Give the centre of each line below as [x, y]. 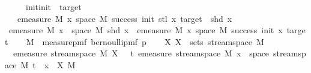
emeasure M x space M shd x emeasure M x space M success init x [146, 30]
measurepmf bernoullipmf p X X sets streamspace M [153, 41]
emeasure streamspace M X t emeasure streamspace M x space [141, 53]
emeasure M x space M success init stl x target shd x [125, 18]
